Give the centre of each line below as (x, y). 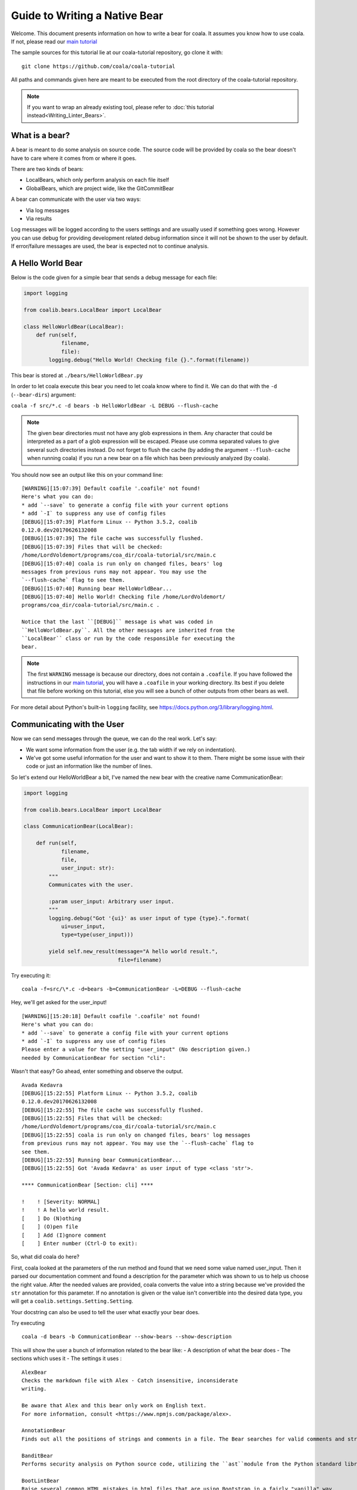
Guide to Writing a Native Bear (87, 15)
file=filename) (140, 960)
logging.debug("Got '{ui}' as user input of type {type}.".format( (149, 918)
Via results (39, 218)
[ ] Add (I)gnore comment (64, 1235)
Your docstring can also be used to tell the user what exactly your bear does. (105, 1312)
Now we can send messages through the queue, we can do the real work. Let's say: (114, 738)
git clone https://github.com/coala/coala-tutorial (98, 66)
